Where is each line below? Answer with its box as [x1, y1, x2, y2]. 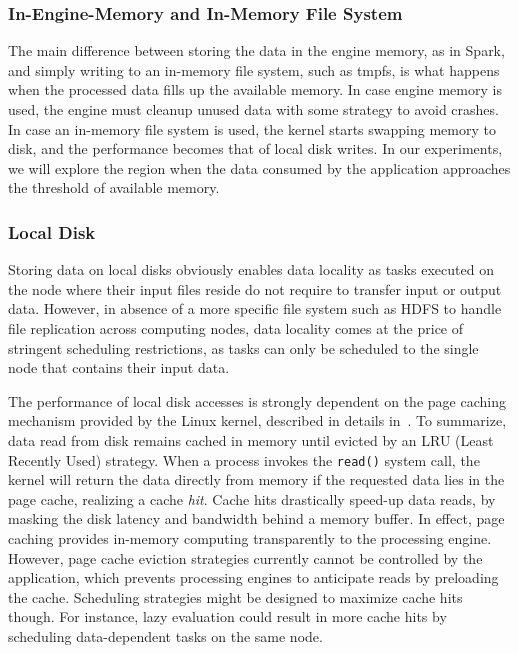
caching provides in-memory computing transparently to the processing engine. [8, 527, 492, 548]
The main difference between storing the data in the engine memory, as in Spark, [8, 40, 505, 61]
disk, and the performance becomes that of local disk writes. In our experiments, [8, 138, 503, 159]
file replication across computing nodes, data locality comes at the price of [8, 317, 464, 338]
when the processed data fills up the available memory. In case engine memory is [8, 79, 502, 100]
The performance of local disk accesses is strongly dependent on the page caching [8, 390, 506, 411]
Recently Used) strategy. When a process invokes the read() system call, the [8, 449, 480, 470]
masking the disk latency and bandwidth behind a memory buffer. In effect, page [8, 508, 505, 529]
